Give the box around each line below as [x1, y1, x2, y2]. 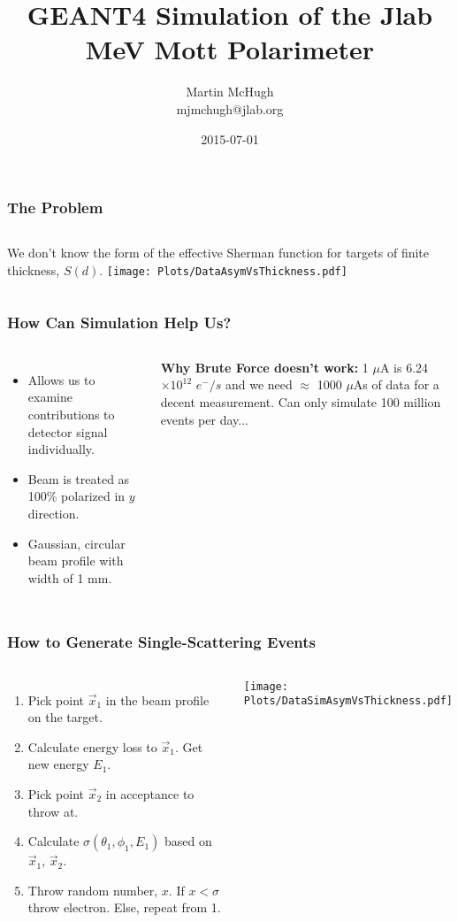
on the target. [27, 708, 103, 726]
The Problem [7, 196, 103, 219]
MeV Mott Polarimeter [85, 31, 375, 67]
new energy [27, 755, 89, 773]
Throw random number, [27, 880, 158, 899]
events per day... [160, 410, 248, 428]
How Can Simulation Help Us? [7, 311, 232, 333]
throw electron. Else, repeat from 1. [27, 898, 221, 917]
